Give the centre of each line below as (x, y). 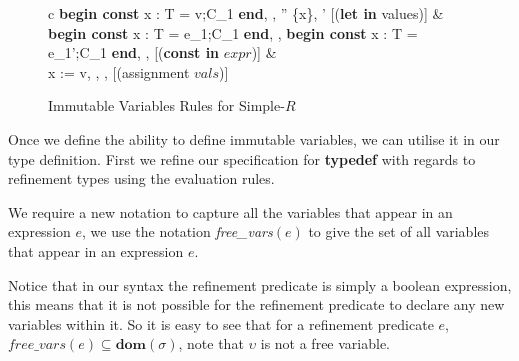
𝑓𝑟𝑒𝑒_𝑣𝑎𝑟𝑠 (37, 345)
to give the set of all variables (399, 231)
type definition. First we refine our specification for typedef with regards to (242, 158)
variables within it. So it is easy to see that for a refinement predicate (221, 323)
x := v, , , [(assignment (119, 71)
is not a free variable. (325, 343)
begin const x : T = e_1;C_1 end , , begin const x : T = (233, 32)
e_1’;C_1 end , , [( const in (134, 52)
